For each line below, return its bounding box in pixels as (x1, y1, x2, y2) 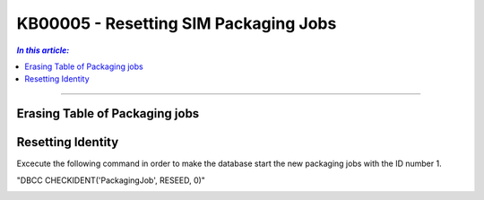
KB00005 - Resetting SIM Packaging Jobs (16, 13, 337, 33)
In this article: (16, 45, 70, 56)
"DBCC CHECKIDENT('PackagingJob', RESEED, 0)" (16, 175, 206, 186)
